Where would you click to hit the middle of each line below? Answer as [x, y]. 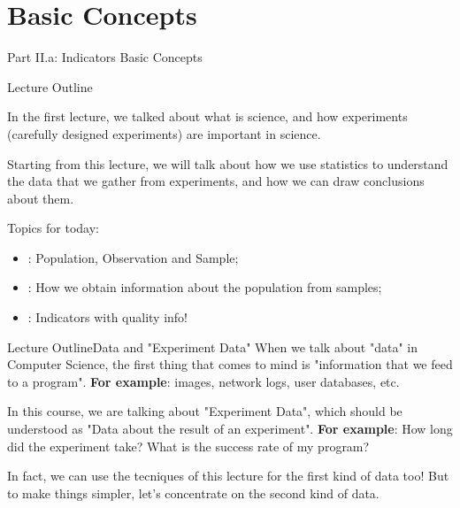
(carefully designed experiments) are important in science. [164, 133]
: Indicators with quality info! [108, 317]
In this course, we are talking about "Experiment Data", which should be [205, 411]
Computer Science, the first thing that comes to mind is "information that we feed [230, 364]
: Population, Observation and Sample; [133, 257]
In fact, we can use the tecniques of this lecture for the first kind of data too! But [228, 476]
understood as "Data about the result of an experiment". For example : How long [230, 429]
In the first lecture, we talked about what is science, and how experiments [207, 116]
